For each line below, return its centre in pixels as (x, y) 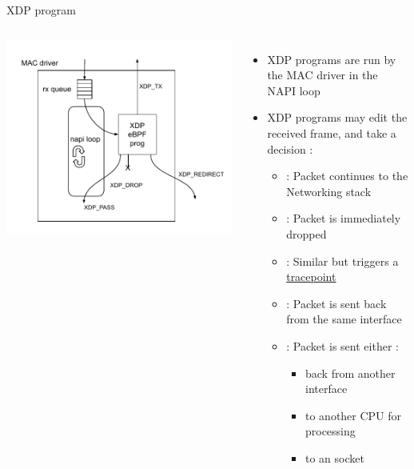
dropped (307, 233)
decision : (290, 148)
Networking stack (329, 191)
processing (330, 431)
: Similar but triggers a (342, 261)
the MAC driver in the (322, 75)
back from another (350, 373)
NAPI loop (294, 90)
